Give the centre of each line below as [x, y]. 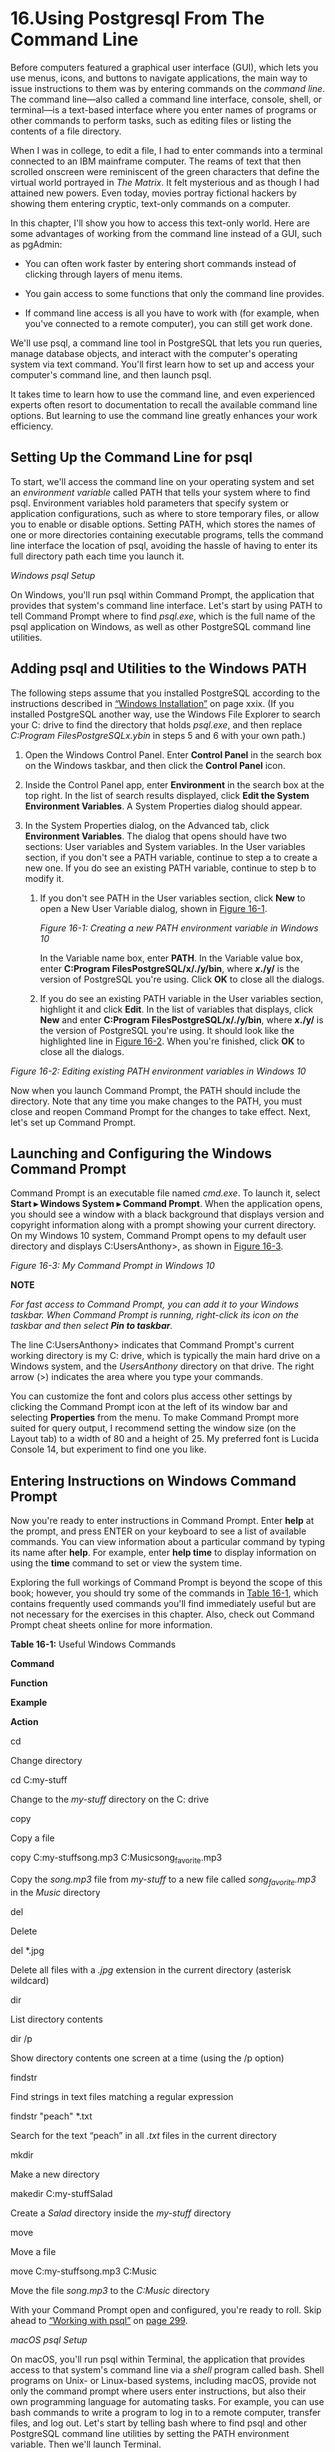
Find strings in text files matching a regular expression [122, 2096]
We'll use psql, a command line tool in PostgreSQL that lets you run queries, [166, 343]
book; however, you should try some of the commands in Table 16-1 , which [164, 1593]
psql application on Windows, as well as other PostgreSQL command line [161, 626]
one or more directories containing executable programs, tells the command [167, 534]
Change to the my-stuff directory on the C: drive [110, 1799]
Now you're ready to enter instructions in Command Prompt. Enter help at [162, 1521]
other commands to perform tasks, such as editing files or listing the [151, 120]
